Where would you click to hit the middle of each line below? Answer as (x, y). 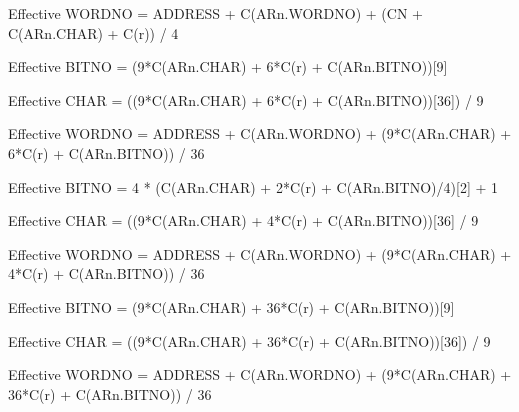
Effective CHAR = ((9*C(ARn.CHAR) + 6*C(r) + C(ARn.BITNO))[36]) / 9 (246, 99)
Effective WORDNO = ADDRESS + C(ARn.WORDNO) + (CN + (215, 13)
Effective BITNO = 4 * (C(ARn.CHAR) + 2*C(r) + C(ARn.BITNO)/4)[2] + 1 (253, 186)
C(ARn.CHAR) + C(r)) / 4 (93, 32)
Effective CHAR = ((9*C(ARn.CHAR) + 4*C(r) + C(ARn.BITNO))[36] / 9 (243, 220)
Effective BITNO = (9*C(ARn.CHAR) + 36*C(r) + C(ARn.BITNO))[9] (231, 306)
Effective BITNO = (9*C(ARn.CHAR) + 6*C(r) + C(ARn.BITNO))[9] (228, 66)
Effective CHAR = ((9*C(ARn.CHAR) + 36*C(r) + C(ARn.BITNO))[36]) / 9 (249, 340)
